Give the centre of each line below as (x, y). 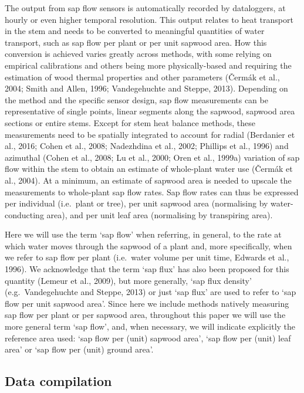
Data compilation (58, 381)
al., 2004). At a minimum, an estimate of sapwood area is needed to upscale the (148, 180)
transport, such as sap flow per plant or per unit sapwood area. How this (136, 42)
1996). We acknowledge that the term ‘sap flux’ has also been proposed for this (147, 269)
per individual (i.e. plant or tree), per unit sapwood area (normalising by (136, 203)
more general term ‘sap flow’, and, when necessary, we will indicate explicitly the (150, 326)
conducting (24, 214)
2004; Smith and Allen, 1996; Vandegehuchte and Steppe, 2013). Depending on (146, 88)
